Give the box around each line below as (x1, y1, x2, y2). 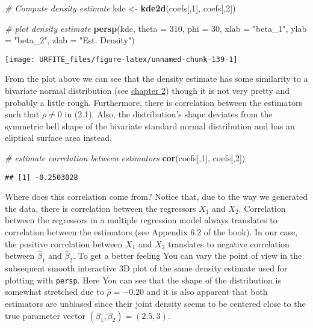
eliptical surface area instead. (5, 131, 112, 144)
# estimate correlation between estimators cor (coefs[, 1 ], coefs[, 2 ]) (5, 152, 246, 164)
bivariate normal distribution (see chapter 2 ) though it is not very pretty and (5, 84, 290, 97)
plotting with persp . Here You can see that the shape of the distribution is (5, 273, 281, 286)
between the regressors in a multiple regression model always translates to (5, 214, 277, 226)
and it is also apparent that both (146, 285, 268, 298)
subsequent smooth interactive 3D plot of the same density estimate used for (5, 262, 288, 274)
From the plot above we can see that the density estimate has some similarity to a (5, 72, 308, 85)
